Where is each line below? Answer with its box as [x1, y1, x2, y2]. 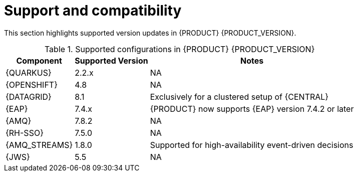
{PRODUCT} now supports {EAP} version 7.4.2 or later [150, 103, 354, 114]
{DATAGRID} [6, 91, 52, 102]
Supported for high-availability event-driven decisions [150, 139, 353, 150]
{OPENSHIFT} [6, 79, 58, 90]
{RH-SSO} [6, 127, 44, 138]
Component [16, 55, 62, 66]
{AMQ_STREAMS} [6, 139, 73, 150]
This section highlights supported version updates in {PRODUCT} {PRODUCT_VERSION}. [4, 28, 296, 37]
